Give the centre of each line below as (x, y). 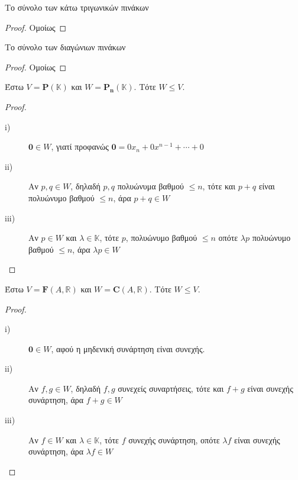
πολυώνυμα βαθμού (150, 186)
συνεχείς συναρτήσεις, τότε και (171, 388)
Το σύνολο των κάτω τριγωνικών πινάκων (77, 7)
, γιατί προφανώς (80, 146)
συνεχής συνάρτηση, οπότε (174, 439)
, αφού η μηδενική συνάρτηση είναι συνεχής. (128, 348)
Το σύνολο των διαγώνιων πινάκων (65, 47)
